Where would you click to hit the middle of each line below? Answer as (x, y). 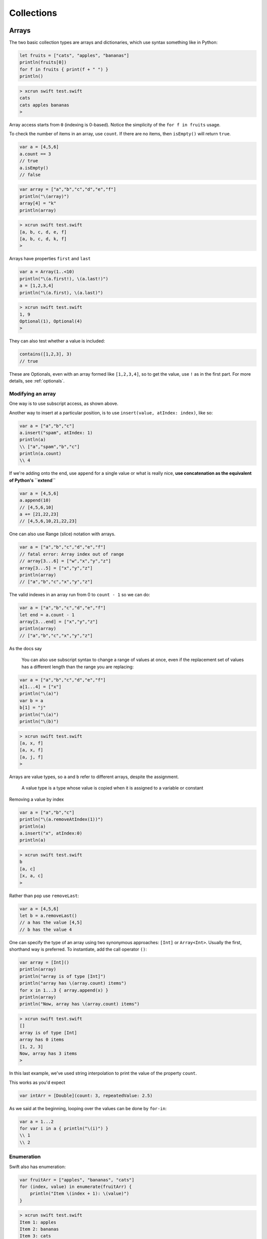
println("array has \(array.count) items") (73, 983)
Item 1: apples (38, 1222)
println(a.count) (41, 454)
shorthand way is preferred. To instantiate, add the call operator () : (78, 950)
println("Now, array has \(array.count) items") (80, 1004)
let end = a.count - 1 (47, 615)
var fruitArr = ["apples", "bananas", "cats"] (77, 1180)
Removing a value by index (37, 799)
